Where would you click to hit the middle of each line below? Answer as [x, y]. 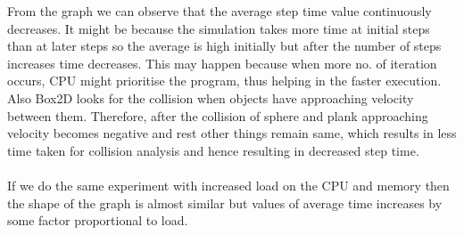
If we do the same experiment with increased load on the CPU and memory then [228, 185]
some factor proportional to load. [98, 220]
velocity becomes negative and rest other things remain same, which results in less [232, 133]
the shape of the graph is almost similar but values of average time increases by [225, 203]
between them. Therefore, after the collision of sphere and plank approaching [218, 115]
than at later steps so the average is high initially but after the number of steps [224, 46]
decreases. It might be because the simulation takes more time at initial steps [219, 28]
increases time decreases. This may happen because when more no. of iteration [222, 63]
